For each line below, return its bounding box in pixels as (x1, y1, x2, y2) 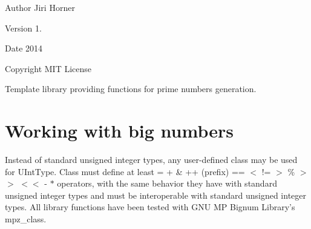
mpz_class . (5, 213, 47, 225)
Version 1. (5, 21, 42, 34)
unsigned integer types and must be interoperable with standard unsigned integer (5, 188, 307, 201)
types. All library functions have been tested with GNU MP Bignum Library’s (5, 201, 295, 213)
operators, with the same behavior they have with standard (57, 177, 277, 190)
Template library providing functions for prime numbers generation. (5, 82, 257, 95)
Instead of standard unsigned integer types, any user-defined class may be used (5, 153, 298, 166)
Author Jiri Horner (5, 1, 75, 13)
